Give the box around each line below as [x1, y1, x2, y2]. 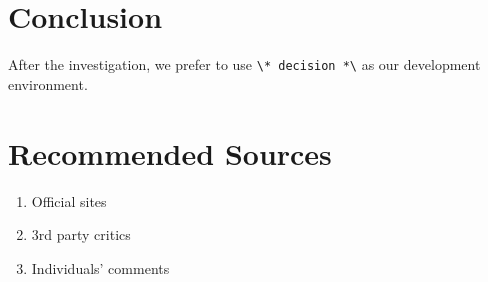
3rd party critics [31, 224, 131, 245]
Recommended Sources [8, 132, 332, 173]
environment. [8, 73, 88, 94]
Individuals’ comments [31, 257, 170, 278]
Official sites [31, 190, 107, 211]
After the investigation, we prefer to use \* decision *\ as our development [8, 54, 481, 75]
